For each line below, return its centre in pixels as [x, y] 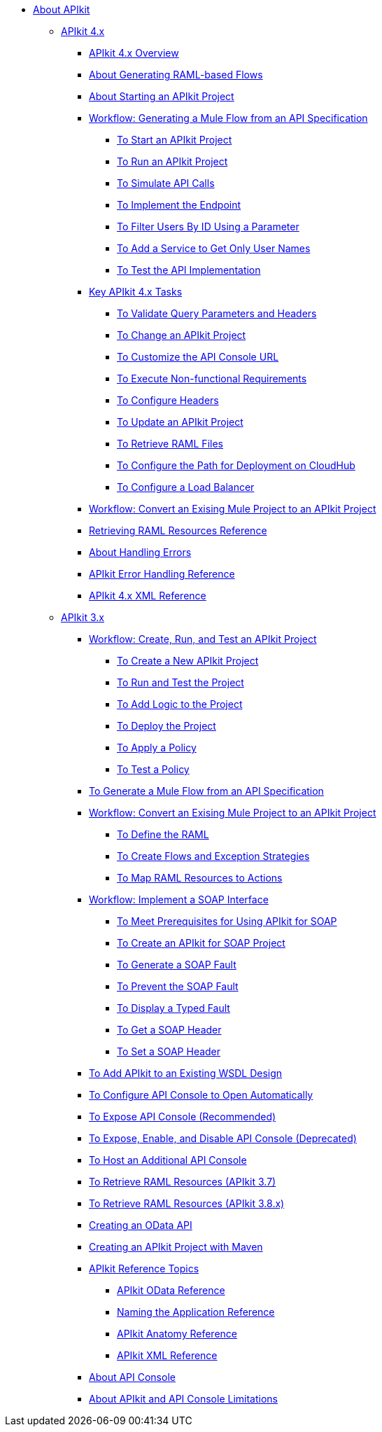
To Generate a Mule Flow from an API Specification [206, 791]
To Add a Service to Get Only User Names [214, 248]
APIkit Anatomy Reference [177, 1334]
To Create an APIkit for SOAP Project [201, 943]
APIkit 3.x [83, 617]
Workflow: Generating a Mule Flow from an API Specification [228, 118]
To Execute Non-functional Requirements [212, 378]
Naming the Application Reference [196, 1312]
